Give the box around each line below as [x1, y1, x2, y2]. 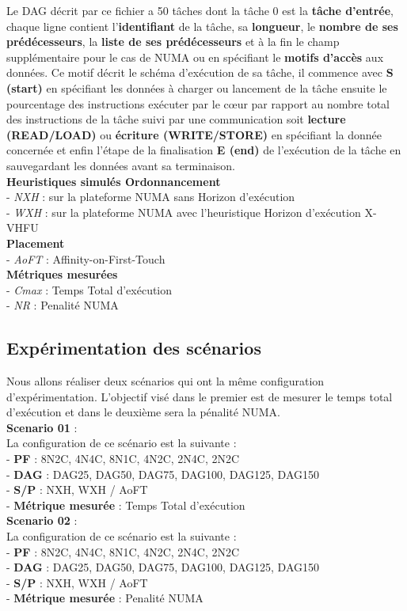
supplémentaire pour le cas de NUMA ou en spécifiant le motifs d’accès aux [6, 48, 384, 65]
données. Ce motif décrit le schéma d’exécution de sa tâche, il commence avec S [6, 64, 394, 81]
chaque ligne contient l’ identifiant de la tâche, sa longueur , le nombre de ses [6, 17, 398, 34]
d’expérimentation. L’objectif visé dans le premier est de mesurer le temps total [6, 388, 393, 404]
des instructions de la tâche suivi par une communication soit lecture [6, 111, 346, 127]
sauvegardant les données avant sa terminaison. [6, 157, 236, 173]
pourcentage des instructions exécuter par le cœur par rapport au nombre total [6, 95, 390, 112]
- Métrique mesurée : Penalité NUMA [6, 590, 203, 606]
